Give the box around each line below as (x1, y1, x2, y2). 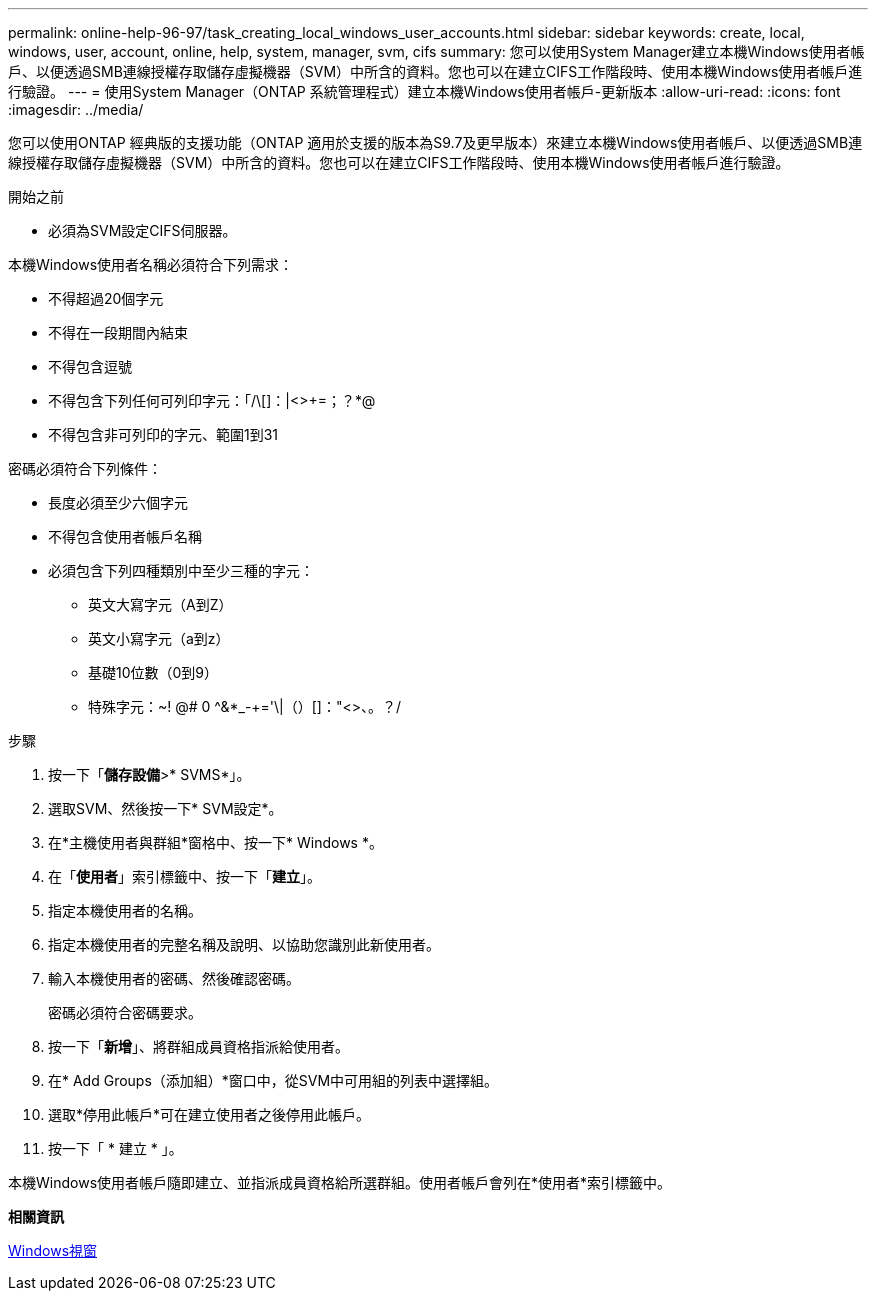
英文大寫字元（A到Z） (88, 596, 233, 613)
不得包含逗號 (48, 358, 132, 375)
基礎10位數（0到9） (88, 664, 219, 681)
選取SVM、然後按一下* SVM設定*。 (48, 800, 283, 817)
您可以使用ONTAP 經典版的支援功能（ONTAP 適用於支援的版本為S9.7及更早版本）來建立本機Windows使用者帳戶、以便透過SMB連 (8, 134, 863, 151)
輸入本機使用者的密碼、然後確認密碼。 (48, 970, 300, 987)
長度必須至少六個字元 (48, 494, 188, 511)
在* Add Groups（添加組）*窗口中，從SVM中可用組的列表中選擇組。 (48, 1072, 499, 1089)
